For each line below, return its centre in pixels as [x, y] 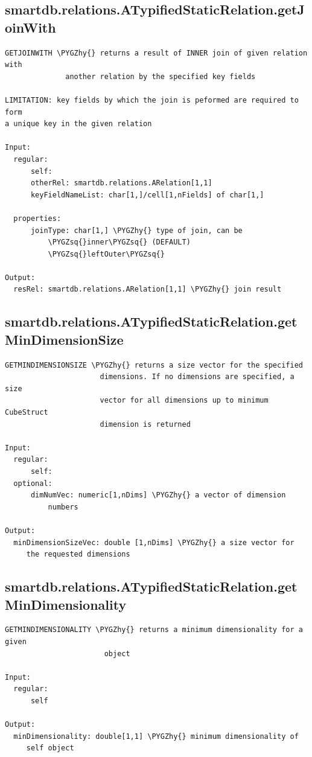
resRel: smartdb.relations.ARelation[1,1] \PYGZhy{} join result [148, 289]
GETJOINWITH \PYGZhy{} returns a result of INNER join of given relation [156, 53]
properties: [37, 218]
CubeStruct [27, 413]
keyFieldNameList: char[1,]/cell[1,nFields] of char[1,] [147, 195]
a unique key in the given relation [78, 124]
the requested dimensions [78, 554]
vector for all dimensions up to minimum [184, 401]
